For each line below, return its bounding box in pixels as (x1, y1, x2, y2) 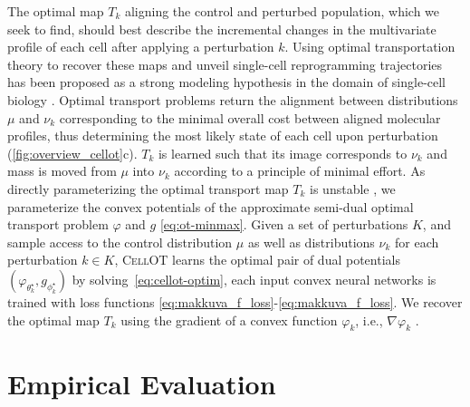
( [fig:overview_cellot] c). (7, 143, 138, 162)
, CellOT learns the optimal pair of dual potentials (114, 250, 400, 269)
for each (394, 232, 439, 251)
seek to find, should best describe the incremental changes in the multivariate (7, 19, 436, 38)
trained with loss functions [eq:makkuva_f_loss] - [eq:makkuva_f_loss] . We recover (7, 292, 463, 311)
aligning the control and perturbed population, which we (124, 2, 440, 20)
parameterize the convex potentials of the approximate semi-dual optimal (7, 197, 414, 216)
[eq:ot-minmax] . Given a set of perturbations (159, 215, 408, 234)
